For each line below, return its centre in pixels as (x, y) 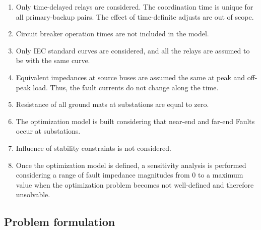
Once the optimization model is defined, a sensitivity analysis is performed (131, 165)
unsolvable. (33, 194)
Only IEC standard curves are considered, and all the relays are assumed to (133, 50)
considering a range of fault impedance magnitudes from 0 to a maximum (129, 175)
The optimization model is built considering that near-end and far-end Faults (135, 121)
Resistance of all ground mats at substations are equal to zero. (112, 104)
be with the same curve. (53, 60)
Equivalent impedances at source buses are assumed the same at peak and (130, 77)
